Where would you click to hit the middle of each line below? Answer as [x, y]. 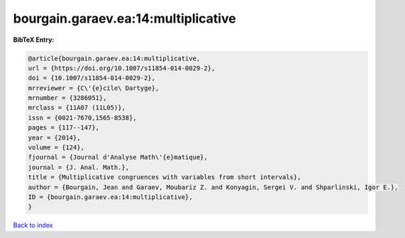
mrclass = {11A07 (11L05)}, [77, 108]
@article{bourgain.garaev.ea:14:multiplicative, [114, 58]
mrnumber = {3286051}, [67, 98]
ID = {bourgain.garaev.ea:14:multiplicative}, [110, 197]
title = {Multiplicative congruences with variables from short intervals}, [165, 177]
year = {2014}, [54, 137]
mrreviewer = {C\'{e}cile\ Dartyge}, [94, 88]
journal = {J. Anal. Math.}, [79, 167]
